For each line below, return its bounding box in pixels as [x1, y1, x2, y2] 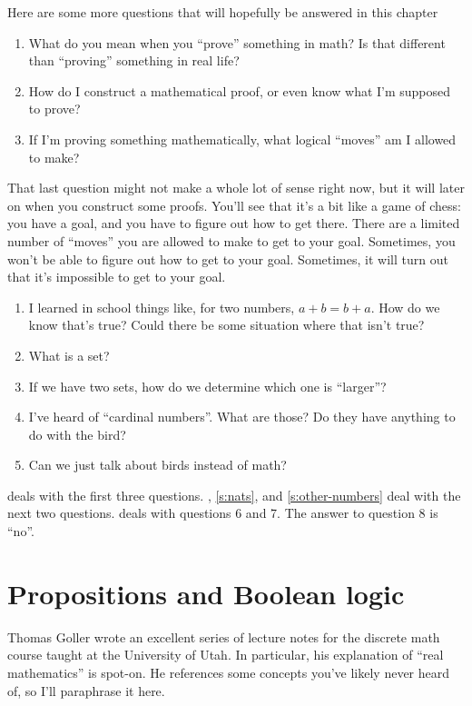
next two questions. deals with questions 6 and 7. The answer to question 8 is [7, 503, 438, 522]
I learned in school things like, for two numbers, [28, 297, 295, 316]
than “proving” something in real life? [28, 51, 240, 70]
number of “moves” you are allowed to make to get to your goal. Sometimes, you [7, 231, 456, 250]
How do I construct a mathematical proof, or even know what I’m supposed [28, 81, 451, 100]
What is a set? [28, 345, 110, 364]
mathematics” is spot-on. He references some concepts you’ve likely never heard [7, 662, 450, 681]
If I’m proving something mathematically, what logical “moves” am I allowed [28, 129, 457, 148]
